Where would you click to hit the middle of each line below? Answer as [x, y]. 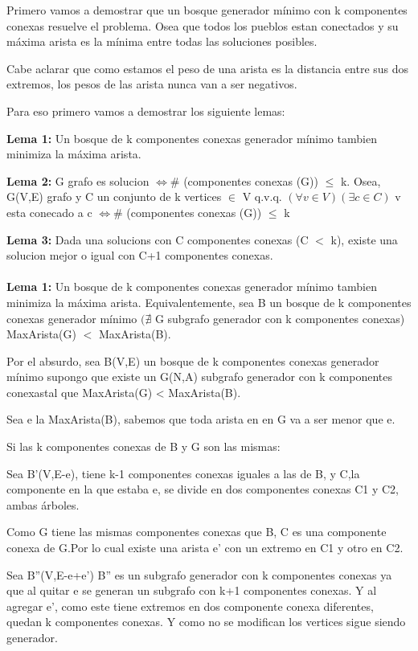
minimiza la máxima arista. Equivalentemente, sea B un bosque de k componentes [209, 302]
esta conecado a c [49, 212]
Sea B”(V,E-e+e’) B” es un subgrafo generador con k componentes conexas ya [199, 574]
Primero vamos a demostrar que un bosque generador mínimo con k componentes [207, 10]
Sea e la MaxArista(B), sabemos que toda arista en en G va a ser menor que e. [201, 419]
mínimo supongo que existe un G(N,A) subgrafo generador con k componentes [200, 377]
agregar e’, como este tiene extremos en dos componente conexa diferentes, [190, 606]
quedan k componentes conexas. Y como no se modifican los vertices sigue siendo [206, 622]
